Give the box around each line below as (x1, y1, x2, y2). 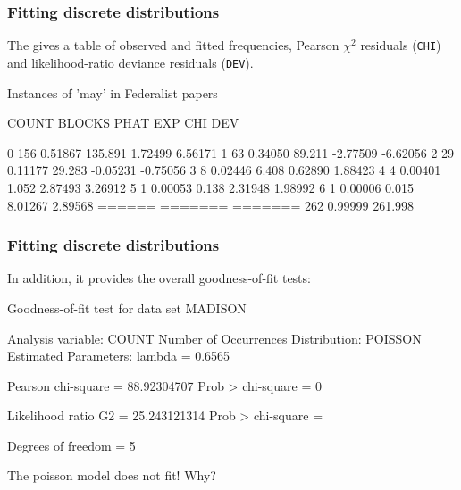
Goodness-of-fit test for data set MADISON (7, 298, 247, 317)
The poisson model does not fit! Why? (7, 466, 216, 485)
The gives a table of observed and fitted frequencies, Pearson (7, 36, 339, 54)
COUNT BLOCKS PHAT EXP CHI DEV (7, 113, 239, 132)
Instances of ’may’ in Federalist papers (7, 83, 218, 102)
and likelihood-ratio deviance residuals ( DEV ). (7, 53, 254, 71)
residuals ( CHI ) (360, 36, 441, 54)
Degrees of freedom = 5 (7, 436, 136, 454)
